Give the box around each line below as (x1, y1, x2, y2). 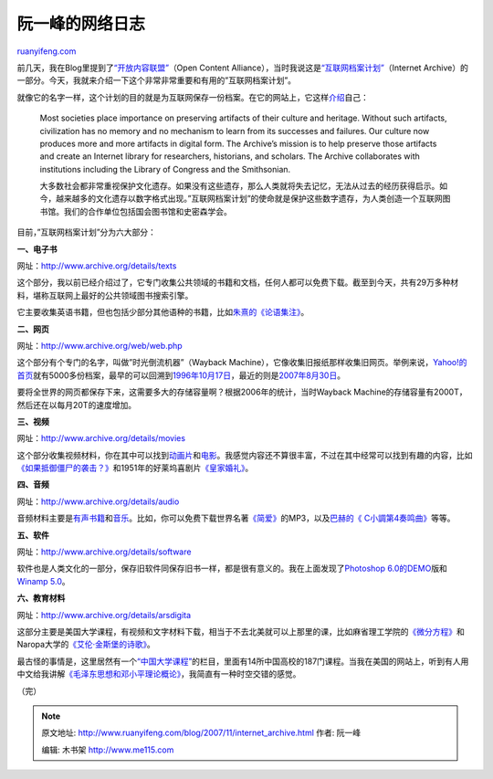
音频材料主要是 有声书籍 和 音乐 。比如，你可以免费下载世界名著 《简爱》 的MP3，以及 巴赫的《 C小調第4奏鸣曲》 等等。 (16, 512, 456, 524)
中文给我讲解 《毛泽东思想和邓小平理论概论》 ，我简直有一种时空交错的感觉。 (16, 668, 301, 679)
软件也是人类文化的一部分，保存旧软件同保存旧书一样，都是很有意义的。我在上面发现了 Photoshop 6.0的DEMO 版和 (16, 563, 447, 574)
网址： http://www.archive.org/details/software (16, 546, 192, 557)
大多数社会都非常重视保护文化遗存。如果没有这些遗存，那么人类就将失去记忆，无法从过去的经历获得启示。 (39, 181, 440, 192)
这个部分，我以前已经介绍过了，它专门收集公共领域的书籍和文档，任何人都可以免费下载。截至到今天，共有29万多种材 (16, 277, 459, 288)
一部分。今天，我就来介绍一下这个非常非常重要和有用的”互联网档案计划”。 (16, 75, 297, 86)
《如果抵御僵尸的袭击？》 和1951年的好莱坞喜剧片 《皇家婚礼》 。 (16, 462, 254, 474)
